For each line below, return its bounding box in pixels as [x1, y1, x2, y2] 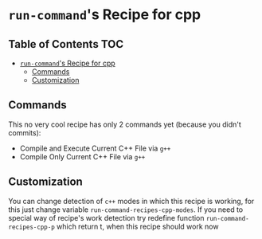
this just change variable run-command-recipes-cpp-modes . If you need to [8, 205, 244, 214]
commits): [8, 127, 41, 137]
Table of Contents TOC [8, 37, 124, 51]
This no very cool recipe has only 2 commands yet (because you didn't [8, 119, 241, 129]
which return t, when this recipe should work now [57, 221, 219, 231]
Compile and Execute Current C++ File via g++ [19, 143, 171, 153]
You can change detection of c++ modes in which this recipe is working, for [8, 196, 255, 206]
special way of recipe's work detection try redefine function [8, 213, 205, 222]
